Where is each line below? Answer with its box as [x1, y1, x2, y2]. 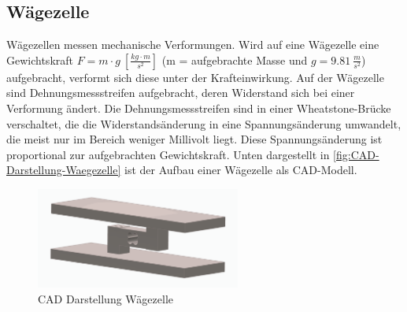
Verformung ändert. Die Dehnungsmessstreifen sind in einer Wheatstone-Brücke [6, 99, 391, 116]
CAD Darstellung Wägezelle [38, 291, 173, 306]
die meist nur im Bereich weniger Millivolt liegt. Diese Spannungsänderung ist [6, 131, 383, 147]
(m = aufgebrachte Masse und [161, 51, 308, 68]
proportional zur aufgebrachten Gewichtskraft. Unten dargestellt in [6, 146, 330, 162]
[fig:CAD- [333, 146, 379, 162]
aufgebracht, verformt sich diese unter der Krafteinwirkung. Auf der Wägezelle [6, 69, 384, 85]
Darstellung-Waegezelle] [6, 162, 121, 178]
